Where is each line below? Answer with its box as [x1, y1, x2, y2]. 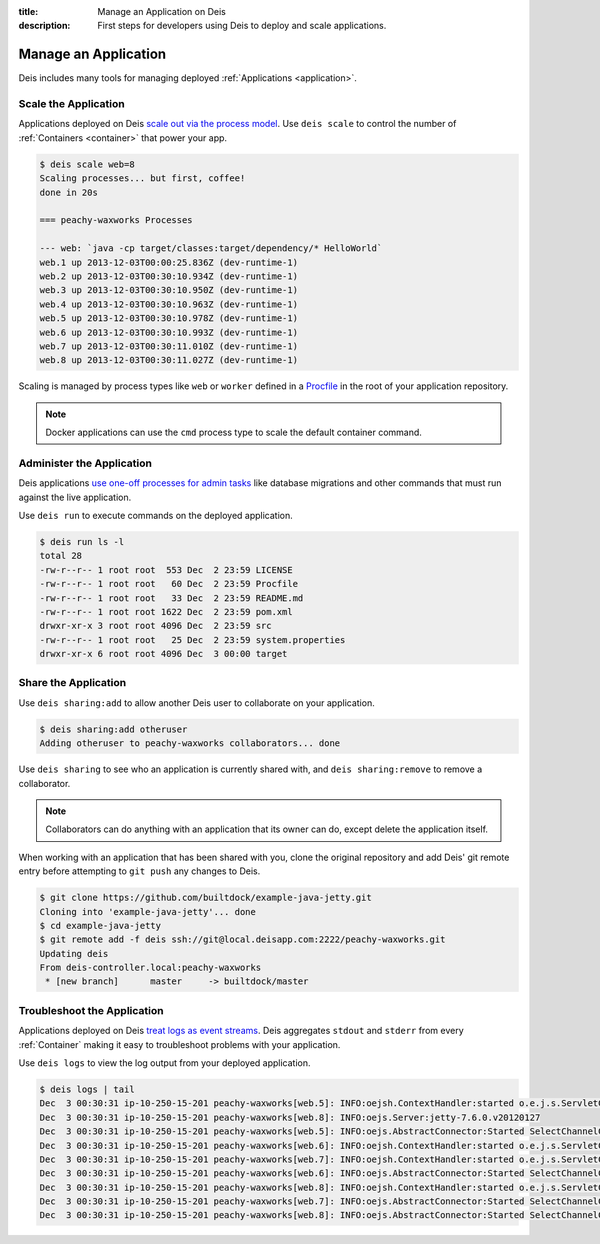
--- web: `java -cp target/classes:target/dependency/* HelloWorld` [39, 243, 383, 254]
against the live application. [18, 491, 132, 503]
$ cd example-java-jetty [39, 920, 162, 931]
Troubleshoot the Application [18, 1003, 164, 1017]
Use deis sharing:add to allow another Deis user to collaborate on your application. [18, 696, 375, 709]
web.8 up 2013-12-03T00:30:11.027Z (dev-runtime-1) [39, 355, 299, 366]
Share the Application [18, 676, 127, 690]
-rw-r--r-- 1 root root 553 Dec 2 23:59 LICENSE [39, 564, 294, 575]
